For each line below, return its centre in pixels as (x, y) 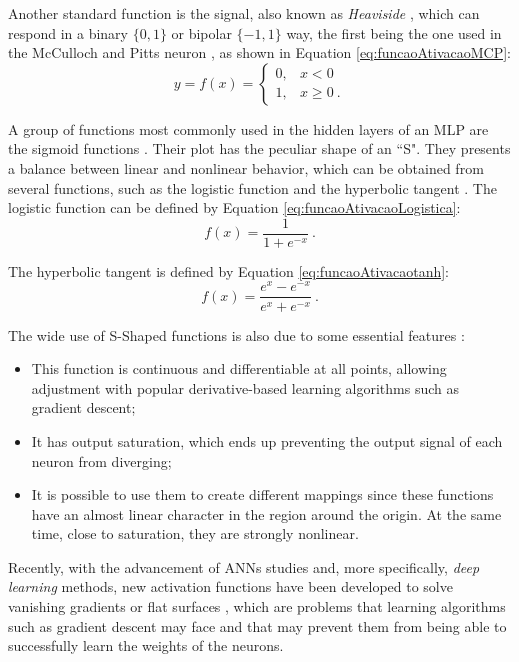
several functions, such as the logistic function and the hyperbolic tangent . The (252, 187)
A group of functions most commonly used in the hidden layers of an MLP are (248, 128)
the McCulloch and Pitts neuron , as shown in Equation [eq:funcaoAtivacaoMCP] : (259, 52)
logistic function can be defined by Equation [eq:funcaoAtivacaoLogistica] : (234, 207)
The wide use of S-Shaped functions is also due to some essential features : (236, 334)
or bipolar (201, 32)
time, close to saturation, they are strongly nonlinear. (195, 533)
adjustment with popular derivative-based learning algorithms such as (245, 387)
